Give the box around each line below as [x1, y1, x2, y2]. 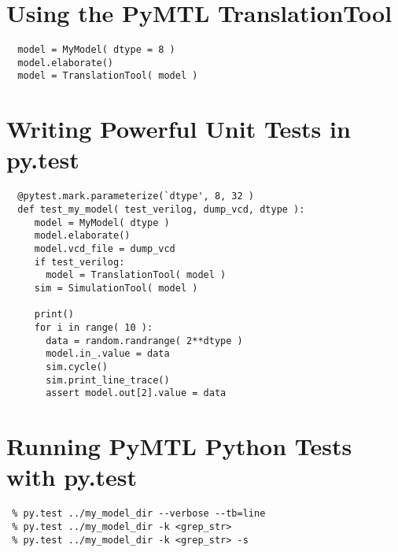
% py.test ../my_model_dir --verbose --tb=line [12, 508, 266, 520]
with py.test [6, 461, 138, 493]
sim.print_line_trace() [46, 374, 170, 386]
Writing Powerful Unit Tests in [6, 113, 351, 145]
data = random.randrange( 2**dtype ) [46, 335, 243, 346]
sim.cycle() [46, 361, 108, 372]
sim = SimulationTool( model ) [34, 283, 198, 294]
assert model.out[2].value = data [46, 387, 227, 399]
